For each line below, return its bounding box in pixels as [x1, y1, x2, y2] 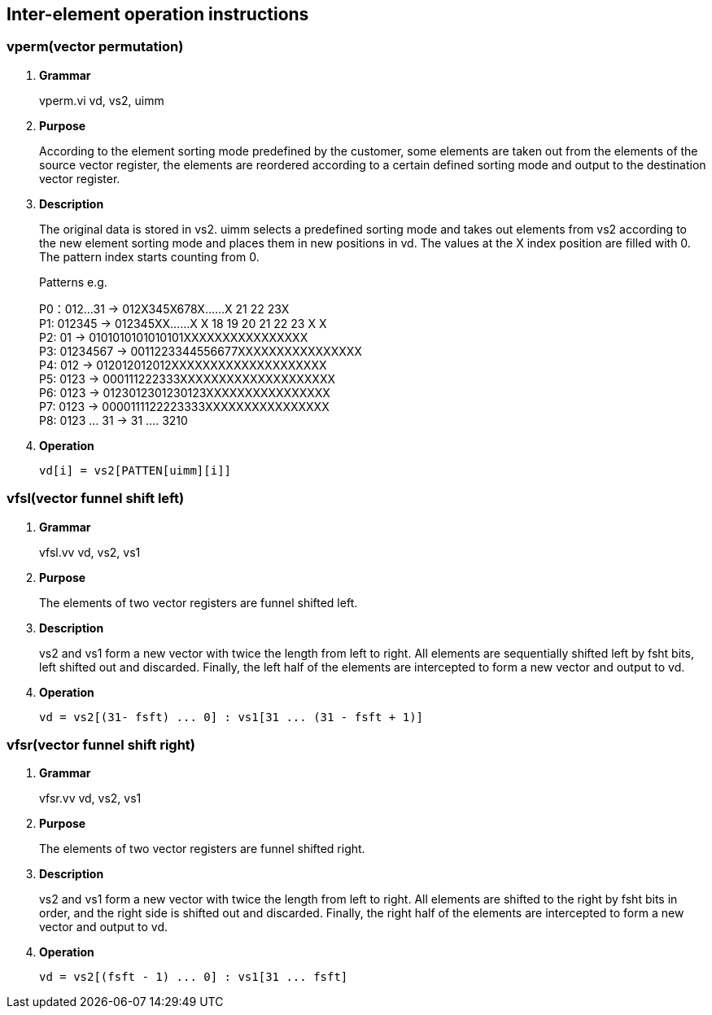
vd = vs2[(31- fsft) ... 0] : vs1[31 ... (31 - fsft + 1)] [39, 710, 424, 724]
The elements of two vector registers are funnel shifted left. [39, 595, 358, 610]
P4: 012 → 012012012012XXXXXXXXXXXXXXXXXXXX [39, 357, 327, 372]
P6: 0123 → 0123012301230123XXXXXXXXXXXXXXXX [39, 385, 330, 400]
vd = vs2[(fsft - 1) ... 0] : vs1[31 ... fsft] [39, 970, 348, 984]
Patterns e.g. [39, 274, 107, 289]
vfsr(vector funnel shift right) [7, 736, 196, 753]
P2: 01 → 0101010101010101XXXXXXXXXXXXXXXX [39, 330, 308, 344]
